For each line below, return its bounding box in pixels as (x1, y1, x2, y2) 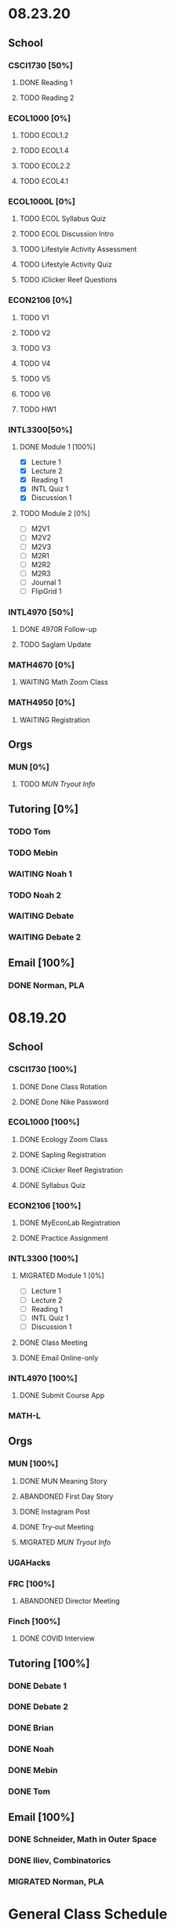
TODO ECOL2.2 (19, 161, 71, 170)
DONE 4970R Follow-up (19, 625, 97, 634)
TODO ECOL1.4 (19, 146, 69, 155)
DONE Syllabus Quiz (19, 1180, 86, 1189)
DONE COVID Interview (19, 1634, 96, 1643)
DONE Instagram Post (19, 1507, 90, 1516)
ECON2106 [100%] (8, 1200, 82, 1211)
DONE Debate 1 (8, 1680, 67, 1691)
